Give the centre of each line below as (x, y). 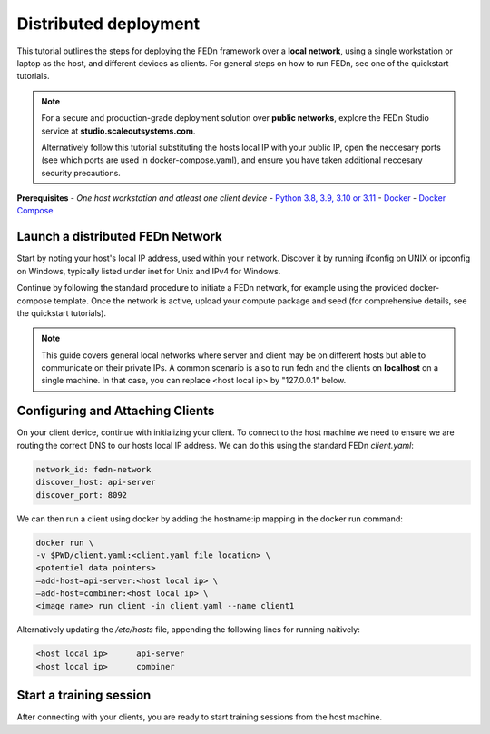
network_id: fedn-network (93, 469)
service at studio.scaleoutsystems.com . (118, 131)
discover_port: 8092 (81, 495)
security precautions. (81, 173)
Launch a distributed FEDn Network (119, 237)
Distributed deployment (108, 24)
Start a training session (84, 695)
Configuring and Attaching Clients (116, 411)
